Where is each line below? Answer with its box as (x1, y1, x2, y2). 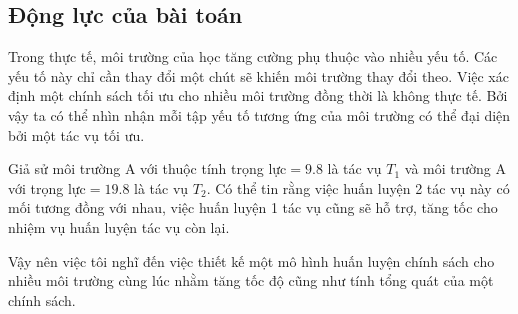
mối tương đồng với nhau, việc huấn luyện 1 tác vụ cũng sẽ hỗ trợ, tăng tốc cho (8, 197, 498, 218)
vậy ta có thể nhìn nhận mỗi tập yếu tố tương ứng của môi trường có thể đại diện (8, 104, 511, 125)
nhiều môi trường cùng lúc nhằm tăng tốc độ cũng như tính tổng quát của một (8, 270, 494, 291)
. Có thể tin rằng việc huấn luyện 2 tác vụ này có (206, 177, 510, 198)
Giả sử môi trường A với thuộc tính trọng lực (8, 158, 287, 179)
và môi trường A (404, 158, 506, 179)
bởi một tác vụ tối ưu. (8, 124, 145, 145)
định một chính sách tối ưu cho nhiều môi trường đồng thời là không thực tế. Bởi (8, 85, 508, 106)
